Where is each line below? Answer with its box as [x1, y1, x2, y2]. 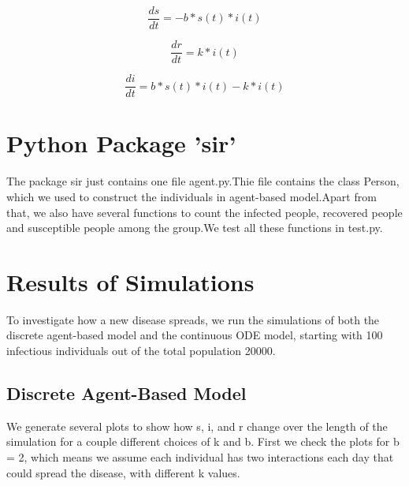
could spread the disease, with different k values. [6, 464, 240, 480]
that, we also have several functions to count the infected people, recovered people [6, 204, 403, 220]
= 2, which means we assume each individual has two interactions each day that [6, 448, 394, 465]
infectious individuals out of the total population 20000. [6, 342, 276, 358]
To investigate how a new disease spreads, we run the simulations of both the [6, 311, 380, 327]
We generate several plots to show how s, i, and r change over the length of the [6, 417, 388, 434]
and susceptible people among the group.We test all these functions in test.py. [6, 219, 383, 236]
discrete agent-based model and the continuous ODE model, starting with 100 [6, 327, 383, 343]
